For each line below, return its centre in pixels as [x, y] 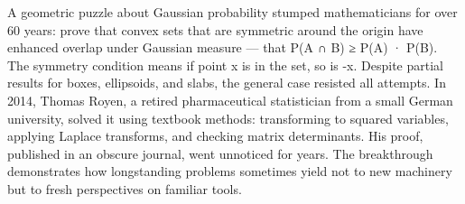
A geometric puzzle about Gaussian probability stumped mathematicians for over [232, 12]
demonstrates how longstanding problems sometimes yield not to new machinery [230, 171]
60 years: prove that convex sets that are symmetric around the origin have [215, 29]
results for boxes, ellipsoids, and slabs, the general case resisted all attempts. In [227, 83]
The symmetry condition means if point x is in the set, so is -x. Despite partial [225, 65]
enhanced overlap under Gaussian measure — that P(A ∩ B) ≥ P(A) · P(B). [223, 47]
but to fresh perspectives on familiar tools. [125, 188]
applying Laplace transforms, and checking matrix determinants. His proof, [215, 136]
